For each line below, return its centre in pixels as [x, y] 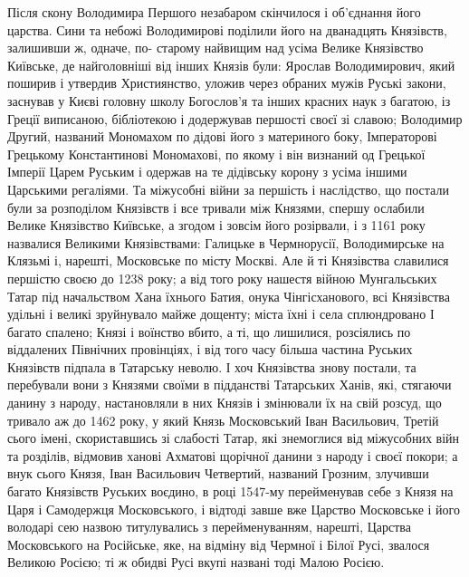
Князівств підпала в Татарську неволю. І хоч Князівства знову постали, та [212, 366]
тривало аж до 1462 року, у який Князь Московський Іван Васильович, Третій [223, 420]
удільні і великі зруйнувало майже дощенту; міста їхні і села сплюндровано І [221, 314]
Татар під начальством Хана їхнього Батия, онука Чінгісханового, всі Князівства [229, 296]
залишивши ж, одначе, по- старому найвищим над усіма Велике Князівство [215, 48]
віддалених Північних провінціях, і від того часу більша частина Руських [210, 349]
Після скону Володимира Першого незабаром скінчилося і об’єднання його [214, 12]
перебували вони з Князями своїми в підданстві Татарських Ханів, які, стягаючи [230, 385]
